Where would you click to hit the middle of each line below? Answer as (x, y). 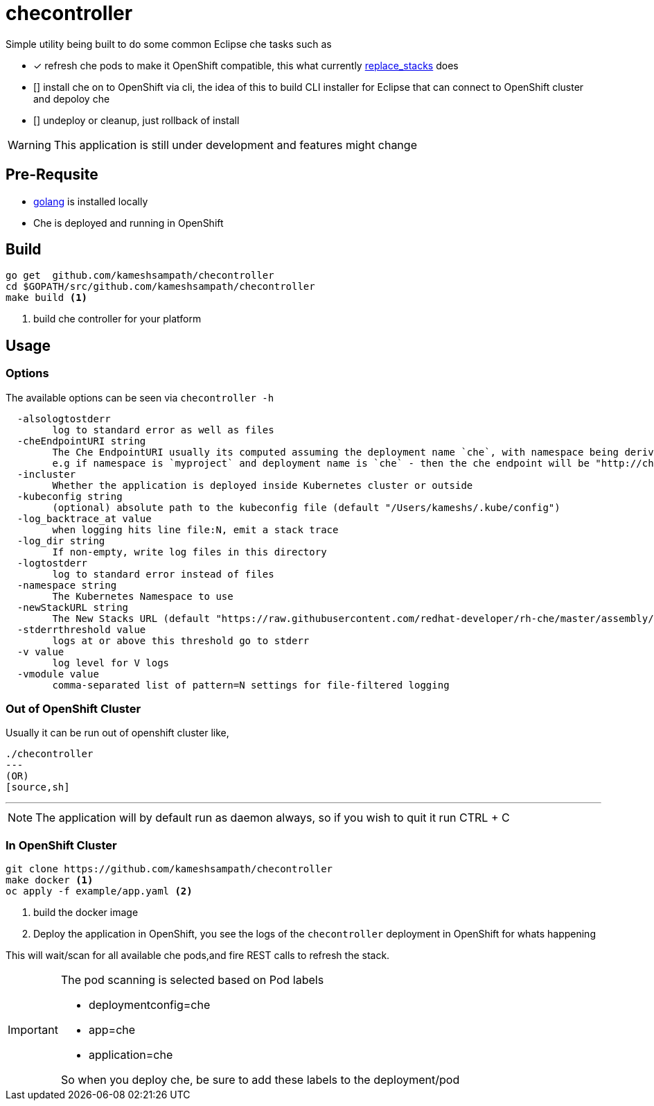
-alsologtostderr (64, 418)
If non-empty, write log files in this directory (189, 552)
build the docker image (86, 913)
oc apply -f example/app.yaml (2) (99, 891)
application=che (131, 1055)
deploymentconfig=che (149, 1005)
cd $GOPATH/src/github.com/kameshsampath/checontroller (160, 287)
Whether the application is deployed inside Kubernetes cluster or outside (263, 485)
